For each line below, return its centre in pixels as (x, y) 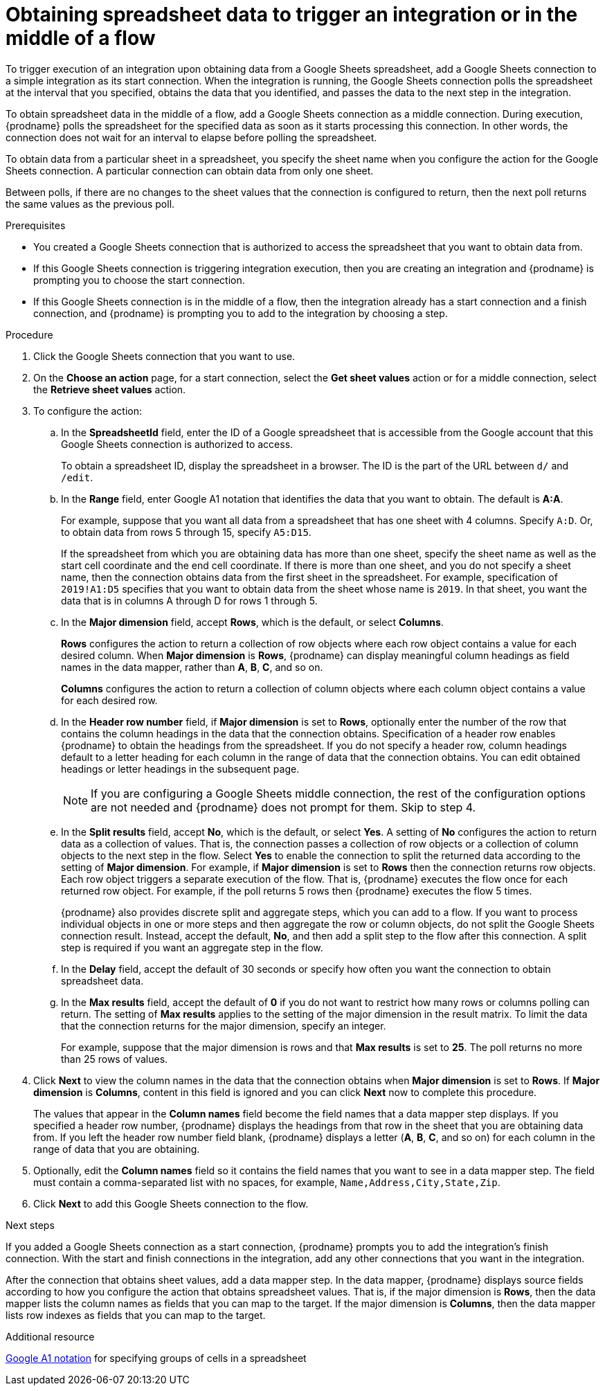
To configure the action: (88, 411)
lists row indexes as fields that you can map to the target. (136, 1315)
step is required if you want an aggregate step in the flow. (192, 947)
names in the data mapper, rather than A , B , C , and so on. (192, 667)
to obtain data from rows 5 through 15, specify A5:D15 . (186, 532)
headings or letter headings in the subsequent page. (180, 769)
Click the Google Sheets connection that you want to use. (164, 356)
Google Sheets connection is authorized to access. (177, 444)
